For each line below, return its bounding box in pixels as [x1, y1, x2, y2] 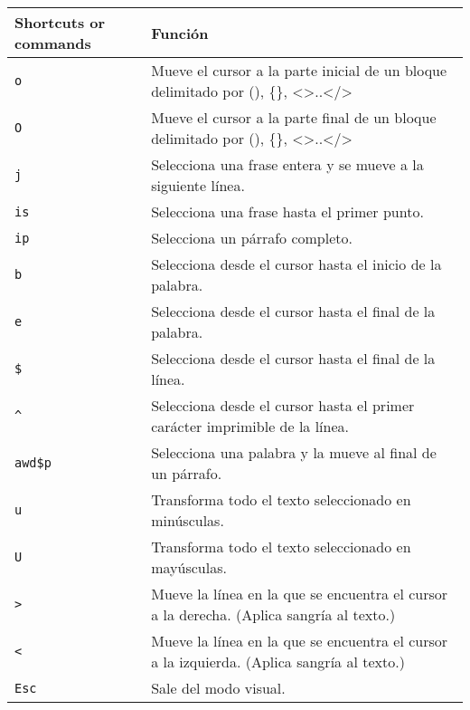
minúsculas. [151, 510, 224, 531]
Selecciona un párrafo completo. [151, 227, 352, 248]
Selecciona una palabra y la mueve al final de [151, 442, 437, 463]
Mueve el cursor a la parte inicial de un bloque [151, 60, 447, 81]
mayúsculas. [151, 557, 227, 578]
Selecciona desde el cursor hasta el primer [151, 395, 415, 416]
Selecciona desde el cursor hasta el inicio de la [151, 254, 442, 274]
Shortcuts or [14, 12, 106, 33]
